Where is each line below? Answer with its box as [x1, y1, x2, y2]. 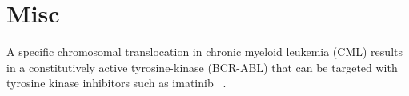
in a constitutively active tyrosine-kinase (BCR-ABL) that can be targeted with [6, 58, 398, 75]
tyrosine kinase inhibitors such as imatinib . [6, 74, 227, 91]
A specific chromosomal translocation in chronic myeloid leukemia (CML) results [6, 43, 403, 60]
